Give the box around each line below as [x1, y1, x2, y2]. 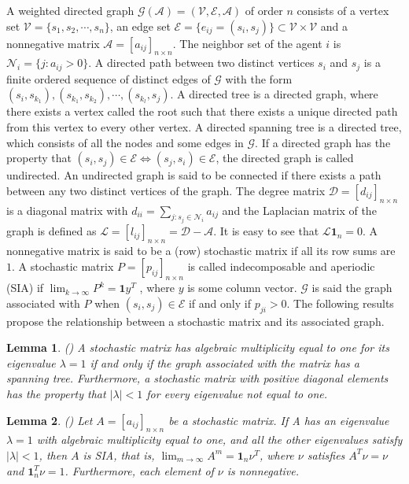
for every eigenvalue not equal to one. [146, 386, 328, 401]
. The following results [286, 294, 394, 311]
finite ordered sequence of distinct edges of [6, 70, 211, 87]
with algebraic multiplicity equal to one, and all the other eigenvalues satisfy [36, 431, 403, 448]
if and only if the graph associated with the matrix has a [90, 354, 359, 371]
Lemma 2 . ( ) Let [6, 412, 93, 428]
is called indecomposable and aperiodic [187, 258, 375, 275]
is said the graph [311, 279, 392, 296]
